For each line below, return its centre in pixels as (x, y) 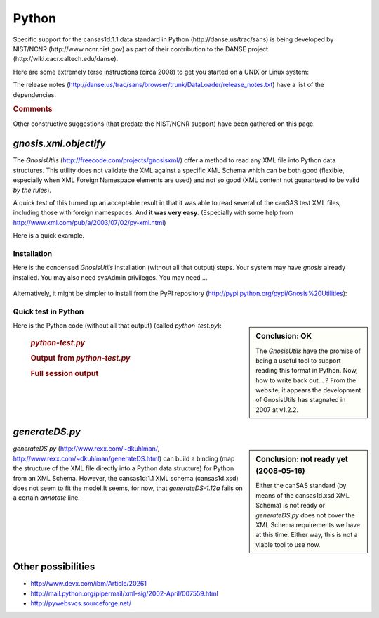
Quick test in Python (48, 311)
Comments (33, 109)
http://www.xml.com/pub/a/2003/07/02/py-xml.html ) (89, 222)
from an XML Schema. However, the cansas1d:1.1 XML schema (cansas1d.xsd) (126, 478)
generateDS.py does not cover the (306, 515)
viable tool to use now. (288, 544)
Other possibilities (54, 567)
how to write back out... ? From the (306, 380)
